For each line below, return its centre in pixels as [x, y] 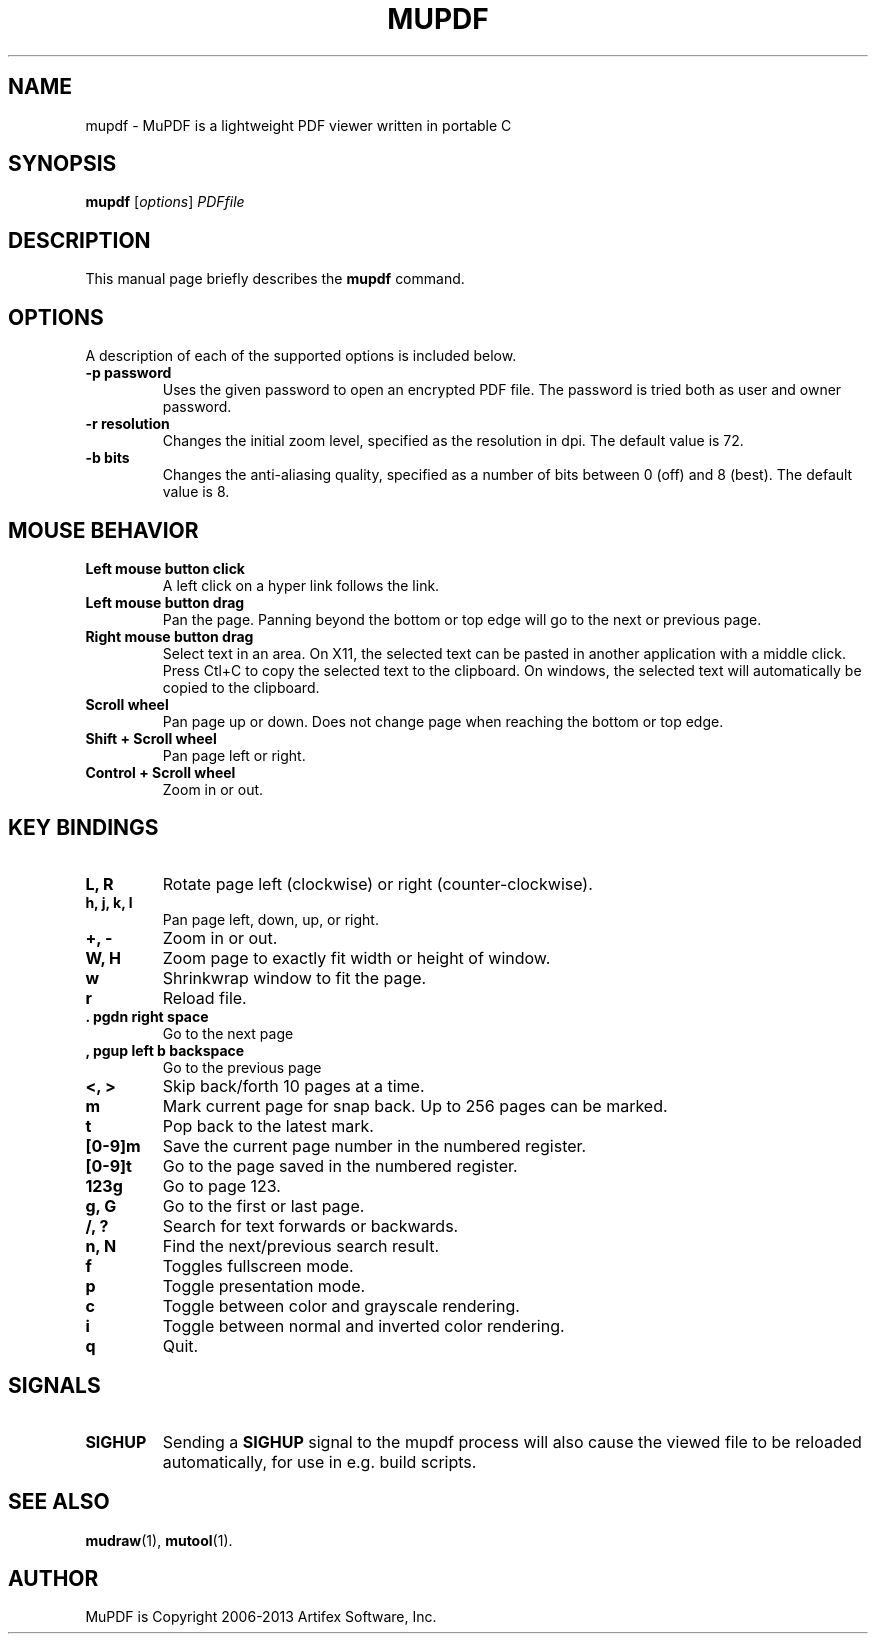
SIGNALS [54, 1386]
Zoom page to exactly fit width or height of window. [356, 957]
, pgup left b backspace [165, 1050]
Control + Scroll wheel [160, 772]
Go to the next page [228, 1033]
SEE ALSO [59, 1502]
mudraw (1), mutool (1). [159, 1540]
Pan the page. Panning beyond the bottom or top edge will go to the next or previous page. [462, 619]
